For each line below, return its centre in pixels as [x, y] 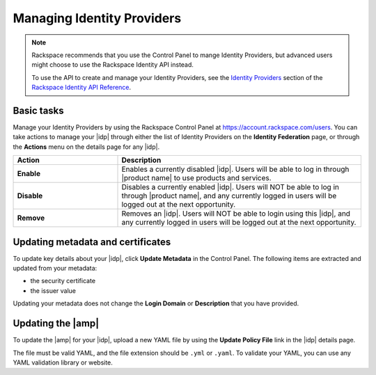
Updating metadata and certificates [92, 242]
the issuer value [53, 290]
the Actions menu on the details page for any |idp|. [86, 147]
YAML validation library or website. [63, 362]
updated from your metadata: [55, 269]
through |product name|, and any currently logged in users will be [229, 196]
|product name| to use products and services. [196, 178]
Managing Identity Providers [97, 18]
